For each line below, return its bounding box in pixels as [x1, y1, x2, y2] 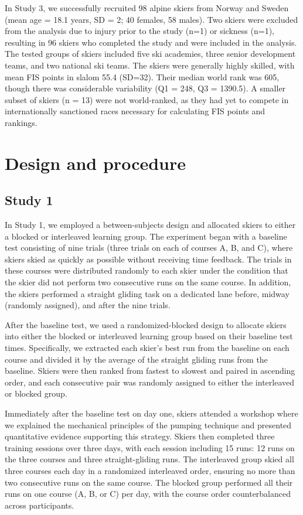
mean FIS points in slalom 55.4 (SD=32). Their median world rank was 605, [5, 70, 280, 83]
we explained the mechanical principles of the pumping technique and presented [5, 418, 292, 431]
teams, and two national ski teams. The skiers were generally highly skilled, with [5, 59, 295, 71]
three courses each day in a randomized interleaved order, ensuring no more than [5, 464, 295, 476]
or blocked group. [5, 387, 67, 400]
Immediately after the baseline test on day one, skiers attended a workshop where [5, 407, 298, 419]
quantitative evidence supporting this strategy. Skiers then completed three [5, 430, 275, 442]
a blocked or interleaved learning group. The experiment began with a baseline [5, 230, 287, 242]
